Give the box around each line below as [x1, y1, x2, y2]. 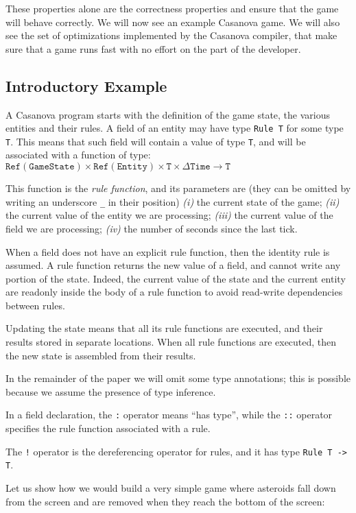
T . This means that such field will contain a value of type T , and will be [5, 134, 306, 148]
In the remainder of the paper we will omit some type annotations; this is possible [5, 371, 351, 385]
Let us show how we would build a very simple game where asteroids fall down [5, 481, 336, 495]
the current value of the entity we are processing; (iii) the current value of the [5, 208, 333, 222]
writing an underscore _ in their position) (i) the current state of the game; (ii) [5, 194, 340, 208]
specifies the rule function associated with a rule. [5, 421, 211, 436]
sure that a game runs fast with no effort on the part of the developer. [5, 41, 301, 56]
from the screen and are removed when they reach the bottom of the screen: [5, 494, 325, 508]
